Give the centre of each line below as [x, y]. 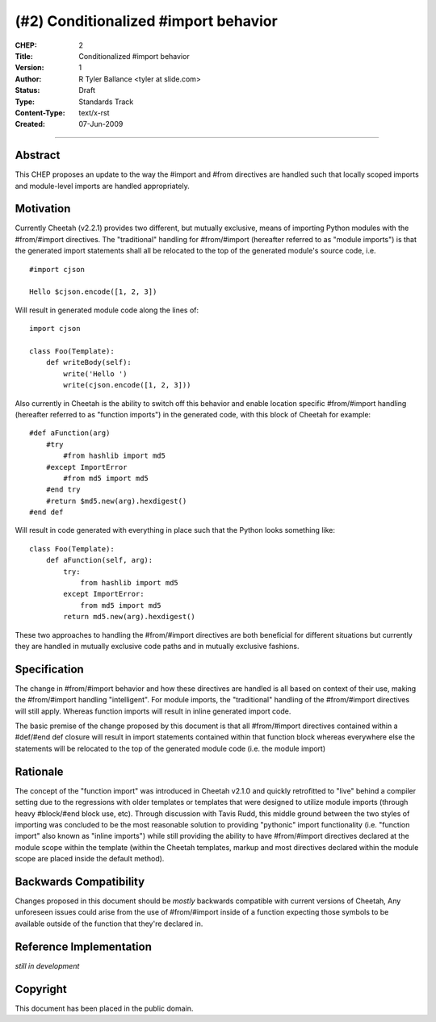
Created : [30, 124]
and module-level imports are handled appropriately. [102, 186]
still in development [47, 965]
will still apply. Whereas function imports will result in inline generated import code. [153, 711]
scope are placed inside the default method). [90, 859]
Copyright [41, 989]
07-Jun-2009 [101, 124]
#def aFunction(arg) [70, 433]
